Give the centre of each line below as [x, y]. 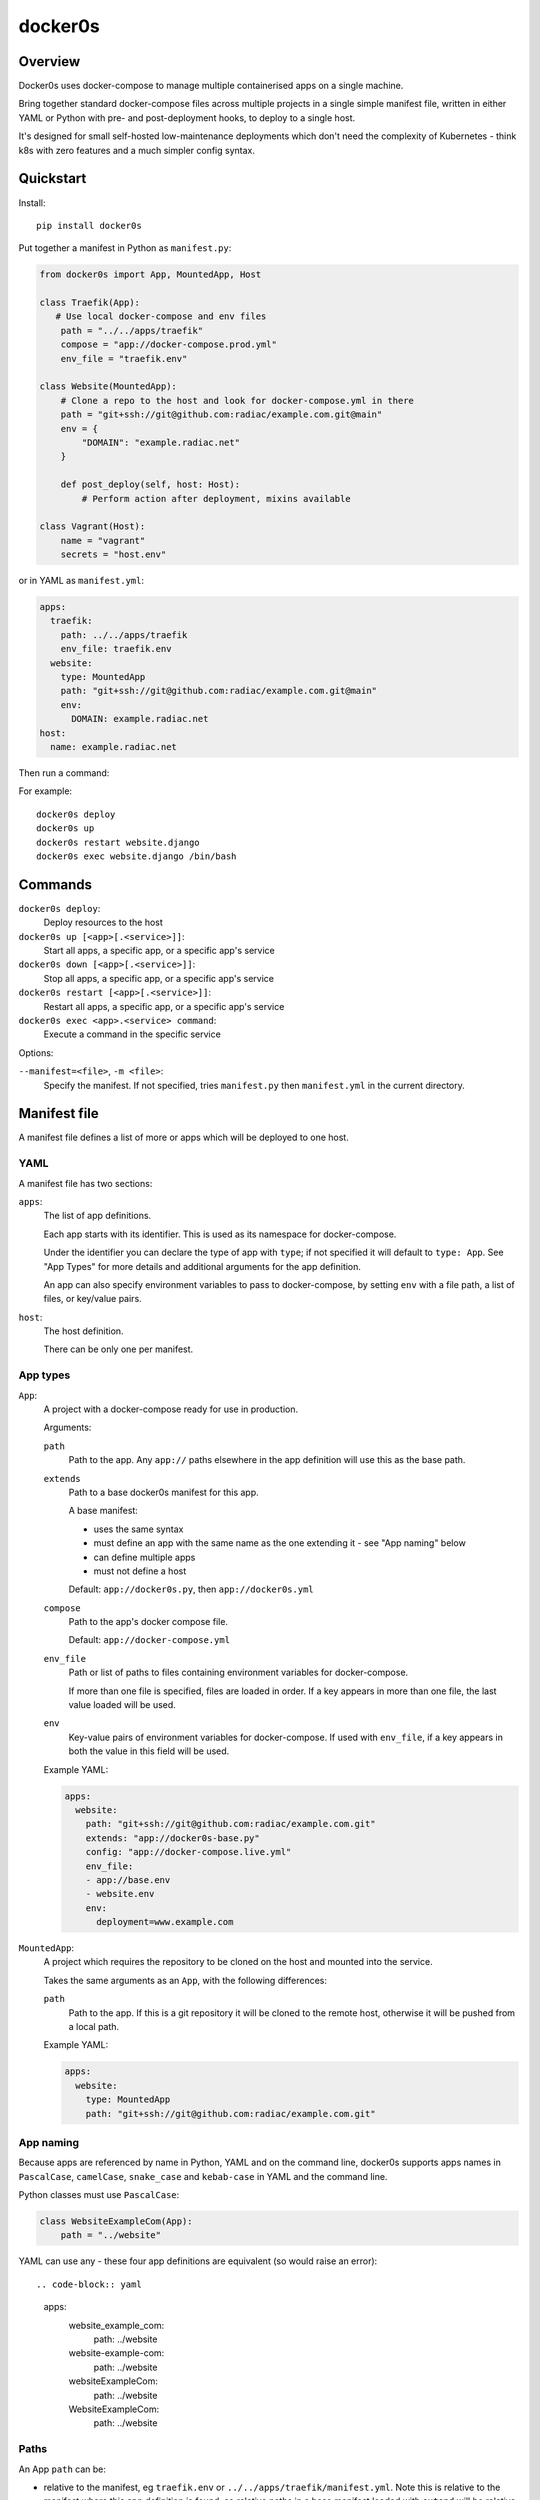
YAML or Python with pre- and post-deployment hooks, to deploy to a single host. [187, 117]
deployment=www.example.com [165, 1922]
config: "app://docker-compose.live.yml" [188, 1852]
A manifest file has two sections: [85, 1183]
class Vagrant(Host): [92, 526]
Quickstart [52, 178]
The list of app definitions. [97, 1216]
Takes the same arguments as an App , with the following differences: [185, 1980]
